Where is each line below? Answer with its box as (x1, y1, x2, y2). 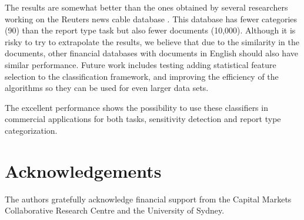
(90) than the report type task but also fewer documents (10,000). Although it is (5, 24, 296, 36)
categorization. (5, 124, 58, 136)
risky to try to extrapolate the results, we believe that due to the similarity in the (5, 35, 299, 48)
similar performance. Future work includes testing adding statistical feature (5, 58, 276, 70)
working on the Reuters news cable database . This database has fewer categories (5, 12, 298, 25)
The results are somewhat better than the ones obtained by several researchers (5, 1, 288, 13)
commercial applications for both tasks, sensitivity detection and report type (5, 113, 281, 125)
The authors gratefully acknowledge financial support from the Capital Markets (5, 192, 292, 205)
